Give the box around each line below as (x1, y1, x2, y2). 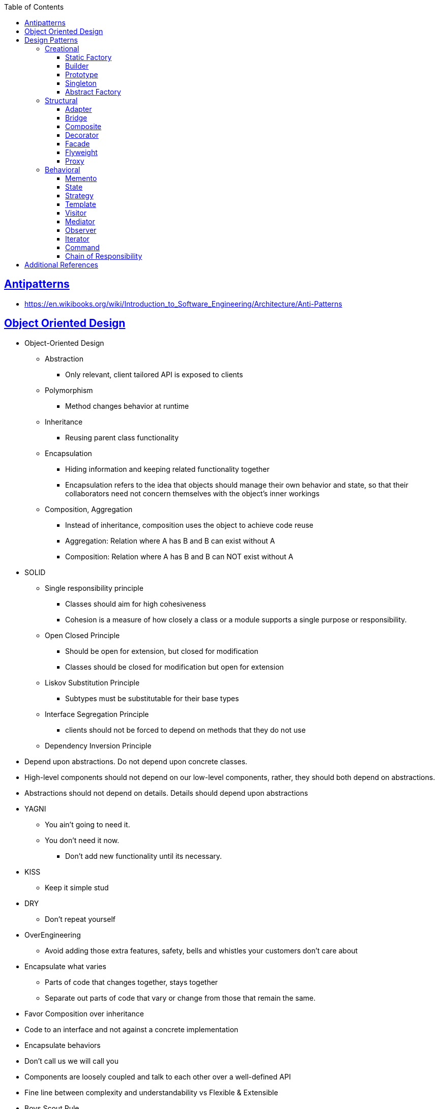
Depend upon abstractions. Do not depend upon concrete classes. (24, 757, 248, 766)
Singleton (65, 79, 97, 87)
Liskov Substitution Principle (45, 678, 140, 687)
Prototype (65, 70, 98, 79)
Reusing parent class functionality (65, 433, 179, 442)
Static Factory (65, 53, 112, 62)
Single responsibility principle (45, 583, 143, 592)
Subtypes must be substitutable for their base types (65, 694, 239, 703)
